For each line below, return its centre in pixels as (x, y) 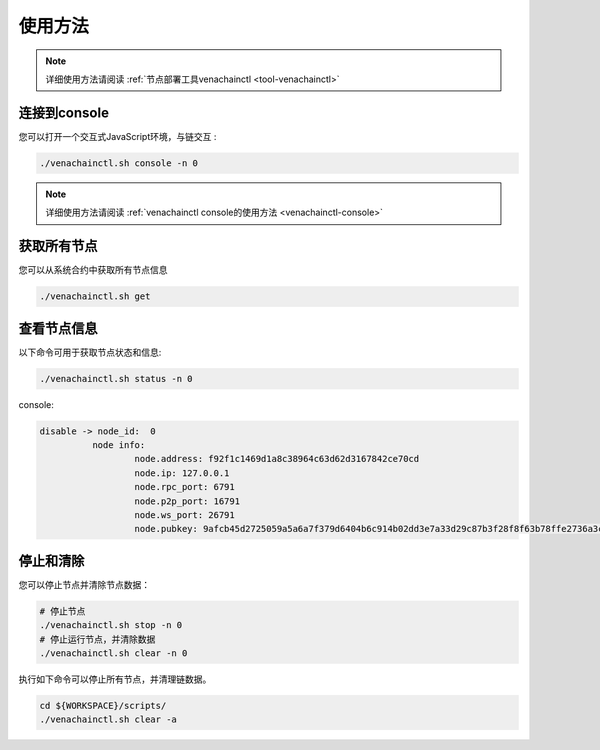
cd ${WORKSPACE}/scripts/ (103, 705)
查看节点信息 (58, 328)
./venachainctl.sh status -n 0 (116, 378)
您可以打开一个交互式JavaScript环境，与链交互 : (117, 136)
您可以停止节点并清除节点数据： (84, 584)
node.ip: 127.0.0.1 (182, 473)
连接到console (64, 112)
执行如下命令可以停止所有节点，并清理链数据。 (115, 679)
